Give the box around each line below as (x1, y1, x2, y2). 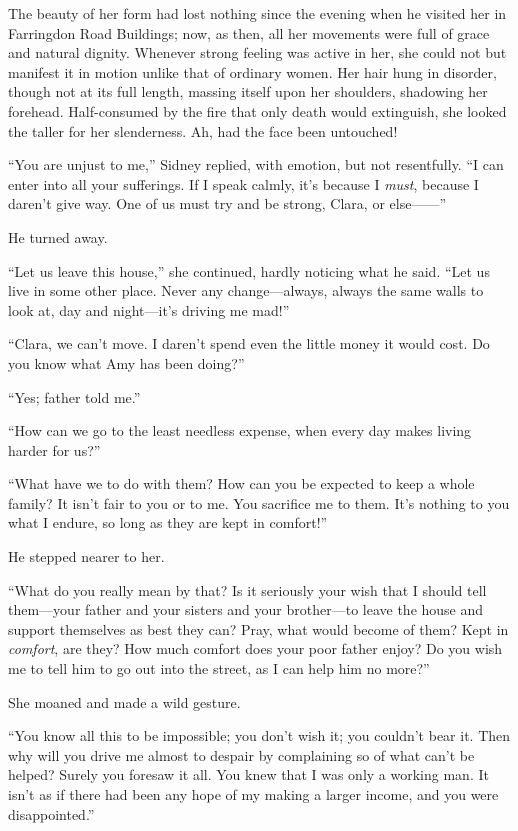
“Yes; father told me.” (8, 386, 141, 407)
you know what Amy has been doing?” (8, 352, 245, 373)
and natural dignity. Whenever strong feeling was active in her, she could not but (8, 42, 507, 63)
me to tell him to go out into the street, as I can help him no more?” (8, 658, 430, 679)
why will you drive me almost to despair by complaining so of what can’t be (8, 744, 475, 765)
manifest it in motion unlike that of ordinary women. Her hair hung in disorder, (8, 61, 497, 82)
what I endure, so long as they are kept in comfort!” (8, 512, 328, 533)
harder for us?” (8, 439, 101, 460)
